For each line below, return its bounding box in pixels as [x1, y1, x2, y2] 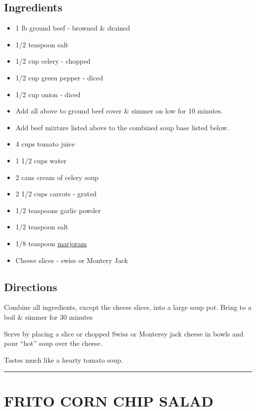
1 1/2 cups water [15, 155, 66, 165]
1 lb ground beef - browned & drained [15, 23, 130, 33]
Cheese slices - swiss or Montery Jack [15, 255, 128, 265]
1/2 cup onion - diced [15, 89, 81, 99]
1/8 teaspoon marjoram [15, 238, 87, 248]
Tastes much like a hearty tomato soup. [4, 354, 123, 365]
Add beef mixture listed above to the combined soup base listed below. [15, 122, 229, 132]
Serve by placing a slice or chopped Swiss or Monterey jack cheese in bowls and [4, 328, 244, 338]
